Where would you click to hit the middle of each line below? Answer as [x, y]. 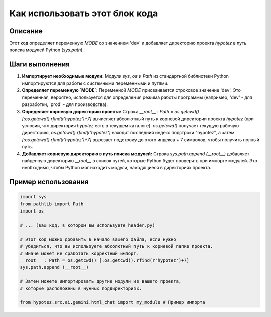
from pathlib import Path [52, 204]
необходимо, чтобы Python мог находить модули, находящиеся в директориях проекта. [117, 168]
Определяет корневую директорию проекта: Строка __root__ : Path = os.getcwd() [110, 112]
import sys [33, 197]
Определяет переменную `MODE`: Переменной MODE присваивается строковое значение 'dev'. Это [131, 90]
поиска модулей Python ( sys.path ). [46, 50]
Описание [26, 31]
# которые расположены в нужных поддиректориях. [81, 288]
